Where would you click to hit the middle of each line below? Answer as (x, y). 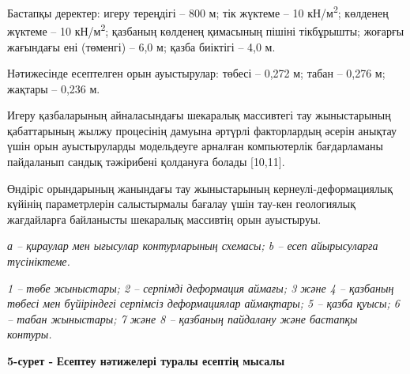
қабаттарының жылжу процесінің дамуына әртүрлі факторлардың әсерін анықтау (202, 130)
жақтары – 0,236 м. (54, 88)
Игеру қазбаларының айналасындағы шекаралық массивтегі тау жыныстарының (199, 115)
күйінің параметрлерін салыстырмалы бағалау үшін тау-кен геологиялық (181, 204)
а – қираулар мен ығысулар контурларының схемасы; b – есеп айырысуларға (193, 246)
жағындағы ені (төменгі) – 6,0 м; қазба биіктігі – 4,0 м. (141, 46)
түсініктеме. (39, 261)
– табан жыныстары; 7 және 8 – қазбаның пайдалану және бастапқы (182, 318)
